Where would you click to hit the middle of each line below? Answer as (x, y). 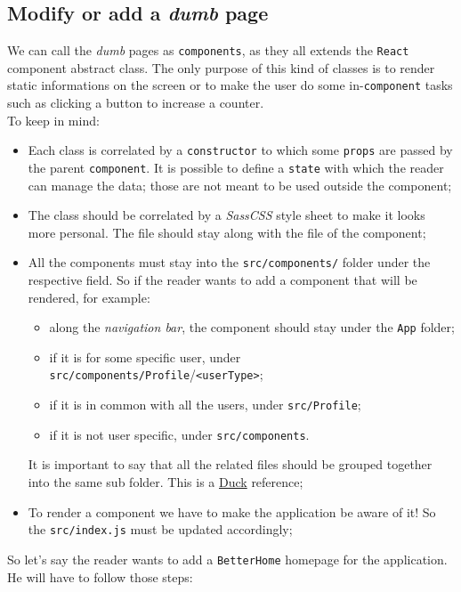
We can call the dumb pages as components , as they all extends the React (208, 50)
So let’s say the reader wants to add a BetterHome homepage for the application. (227, 559)
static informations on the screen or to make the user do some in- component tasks (230, 85)
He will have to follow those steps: (100, 576)
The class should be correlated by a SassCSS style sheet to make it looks (226, 215)
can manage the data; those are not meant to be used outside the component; (240, 185)
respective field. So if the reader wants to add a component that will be (222, 280)
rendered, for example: (89, 297)
